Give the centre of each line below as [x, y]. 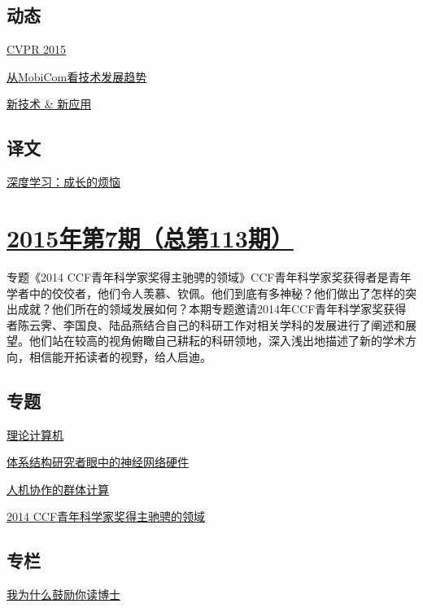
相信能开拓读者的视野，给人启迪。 [120, 356]
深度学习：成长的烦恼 [63, 182]
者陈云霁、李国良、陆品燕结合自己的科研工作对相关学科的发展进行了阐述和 [206, 324]
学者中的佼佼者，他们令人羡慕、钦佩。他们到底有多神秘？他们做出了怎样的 [206, 293]
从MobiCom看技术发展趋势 [77, 76]
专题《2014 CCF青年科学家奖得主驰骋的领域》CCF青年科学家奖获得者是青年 [209, 276]
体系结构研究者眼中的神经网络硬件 [98, 462]
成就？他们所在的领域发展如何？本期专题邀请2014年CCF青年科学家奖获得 [212, 309]
